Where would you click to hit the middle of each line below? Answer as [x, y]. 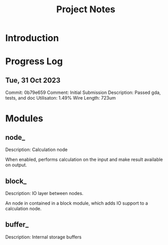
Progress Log [34, 62]
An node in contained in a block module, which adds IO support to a [77, 203]
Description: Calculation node [37, 150]
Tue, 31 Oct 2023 [33, 80]
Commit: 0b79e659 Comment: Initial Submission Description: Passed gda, [83, 92]
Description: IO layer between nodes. [44, 193]
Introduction [32, 38]
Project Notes [86, 9]
